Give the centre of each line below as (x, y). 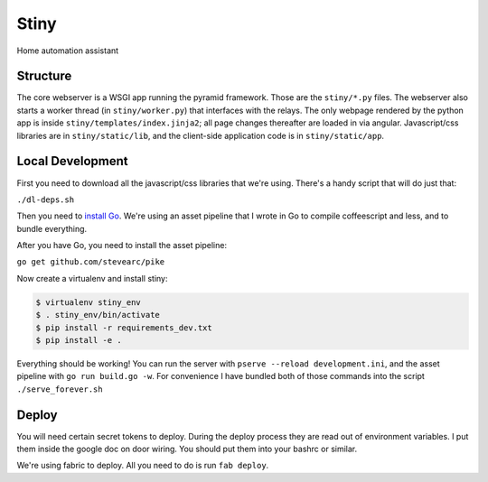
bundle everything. (52, 228)
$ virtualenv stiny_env (89, 302)
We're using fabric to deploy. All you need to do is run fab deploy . (143, 466)
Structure (44, 76)
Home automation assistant (68, 51)
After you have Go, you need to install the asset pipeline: (122, 246)
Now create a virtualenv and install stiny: (92, 278)
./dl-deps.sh (46, 199)
